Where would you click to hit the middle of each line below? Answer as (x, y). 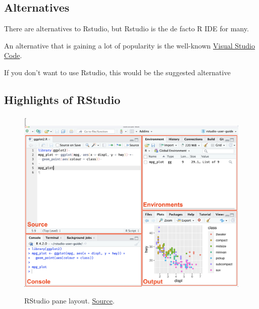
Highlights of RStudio (62, 99)
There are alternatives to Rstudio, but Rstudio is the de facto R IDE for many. (126, 29)
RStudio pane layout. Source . (69, 301)
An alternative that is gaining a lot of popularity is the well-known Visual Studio (129, 45)
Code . (13, 55)
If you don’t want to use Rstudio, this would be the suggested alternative (117, 72)
